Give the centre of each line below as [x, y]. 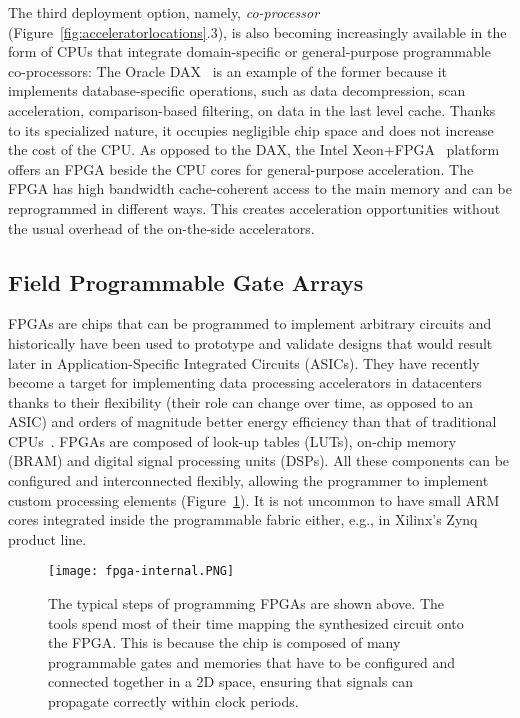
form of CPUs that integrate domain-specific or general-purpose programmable [249, 51]
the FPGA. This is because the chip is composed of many [224, 642]
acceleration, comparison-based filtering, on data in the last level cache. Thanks [252, 109]
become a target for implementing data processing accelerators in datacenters [245, 382]
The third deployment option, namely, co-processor [164, 12]
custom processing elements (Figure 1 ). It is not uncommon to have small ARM [254, 499]
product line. [47, 538]
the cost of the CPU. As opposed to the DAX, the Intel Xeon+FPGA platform [254, 149]
